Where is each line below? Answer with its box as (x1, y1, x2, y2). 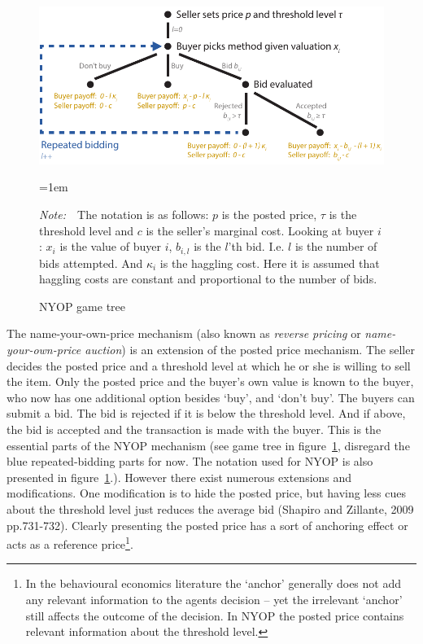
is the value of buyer (59, 238, 161, 255)
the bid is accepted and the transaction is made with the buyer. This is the (7, 420, 382, 437)
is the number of (294, 238, 377, 255)
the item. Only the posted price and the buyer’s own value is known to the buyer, (7, 373, 414, 390)
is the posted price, (221, 205, 317, 222)
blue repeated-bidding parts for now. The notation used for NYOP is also (7, 453, 373, 470)
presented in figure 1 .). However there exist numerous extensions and (7, 468, 352, 485)
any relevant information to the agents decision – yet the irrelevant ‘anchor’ (25, 590, 403, 607)
